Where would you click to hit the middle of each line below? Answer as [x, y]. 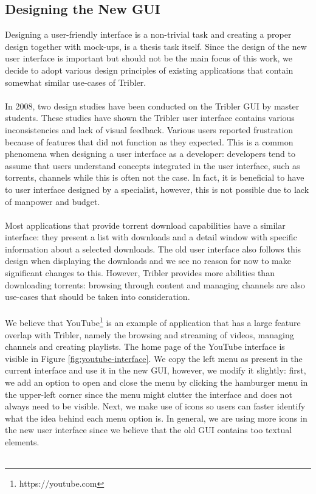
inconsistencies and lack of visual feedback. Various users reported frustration [149, 129]
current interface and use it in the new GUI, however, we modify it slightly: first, [156, 370]
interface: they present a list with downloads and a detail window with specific [151, 237]
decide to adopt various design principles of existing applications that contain [149, 70]
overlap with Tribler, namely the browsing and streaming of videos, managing [149, 334]
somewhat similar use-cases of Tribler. [76, 82]
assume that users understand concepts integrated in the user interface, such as [153, 165]
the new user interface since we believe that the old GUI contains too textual [149, 430]
